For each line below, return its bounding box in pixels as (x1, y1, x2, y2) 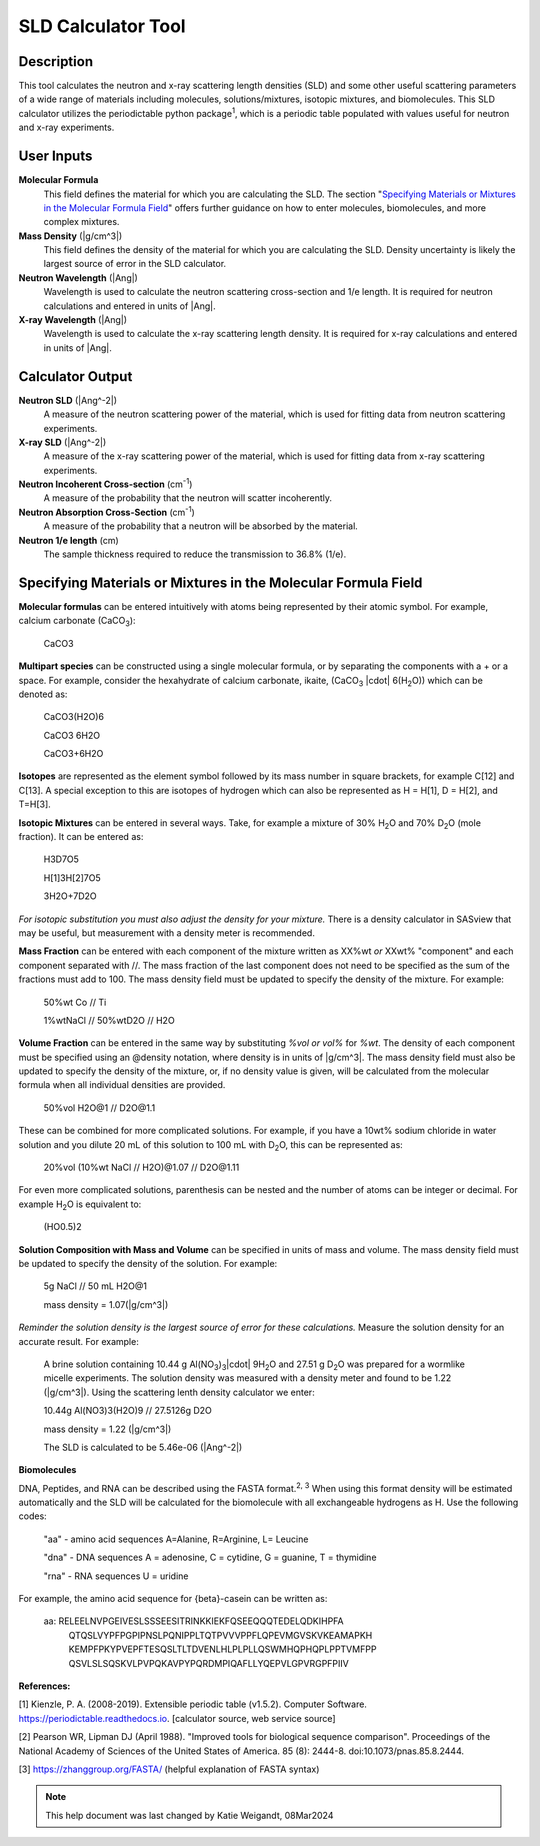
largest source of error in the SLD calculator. (43, 258, 227, 270)
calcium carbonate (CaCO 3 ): (18, 615, 136, 629)
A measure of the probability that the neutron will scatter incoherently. (43, 492, 333, 504)
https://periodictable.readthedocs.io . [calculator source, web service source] (18, 1712, 336, 1724)
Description (18, 53, 94, 70)
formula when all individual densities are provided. (18, 1079, 226, 1091)
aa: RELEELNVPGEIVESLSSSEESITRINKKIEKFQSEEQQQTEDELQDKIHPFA (43, 1615, 344, 1627)
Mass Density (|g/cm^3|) (18, 230, 123, 242)
